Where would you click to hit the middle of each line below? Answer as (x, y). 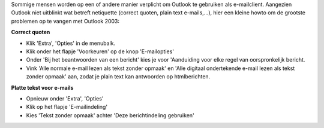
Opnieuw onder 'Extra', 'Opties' (65, 98)
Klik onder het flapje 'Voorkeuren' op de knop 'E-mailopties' (100, 51)
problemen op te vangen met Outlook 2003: (65, 21)
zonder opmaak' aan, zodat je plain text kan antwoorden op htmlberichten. (118, 77)
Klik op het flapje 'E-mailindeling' (67, 107)
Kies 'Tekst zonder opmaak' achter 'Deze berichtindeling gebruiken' (110, 115)
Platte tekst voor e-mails (42, 87)
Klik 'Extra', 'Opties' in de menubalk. (71, 43)
